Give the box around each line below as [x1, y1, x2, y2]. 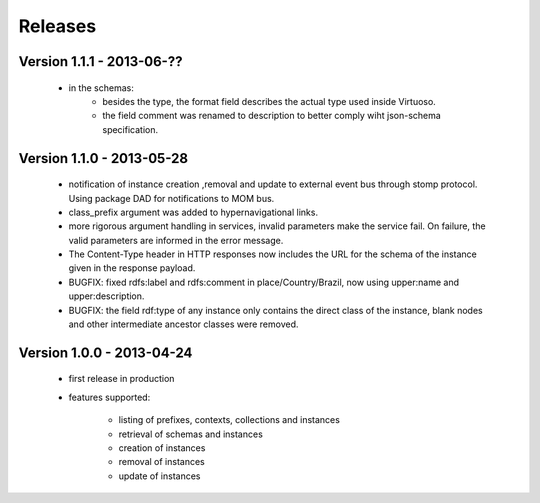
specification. [102, 123, 159, 135]
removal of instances [118, 456, 205, 468]
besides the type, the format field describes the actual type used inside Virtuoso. [102, 95, 437, 107]
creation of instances [118, 442, 206, 454]
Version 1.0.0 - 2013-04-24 [18, 344, 193, 361]
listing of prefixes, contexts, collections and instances [118, 414, 340, 426]
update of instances [118, 470, 201, 482]
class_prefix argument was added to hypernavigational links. [68, 206, 319, 218]
